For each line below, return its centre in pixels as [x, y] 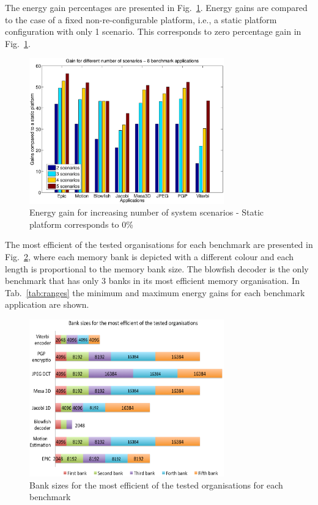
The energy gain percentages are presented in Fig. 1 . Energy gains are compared [156, 7]
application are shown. [47, 304]
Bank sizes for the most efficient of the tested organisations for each [156, 485]
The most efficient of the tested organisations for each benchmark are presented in [159, 245]
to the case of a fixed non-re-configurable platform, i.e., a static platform [141, 19]
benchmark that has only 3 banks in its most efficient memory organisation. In [152, 281]
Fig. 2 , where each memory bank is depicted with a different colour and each [150, 256]
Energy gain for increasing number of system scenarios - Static [147, 212]
